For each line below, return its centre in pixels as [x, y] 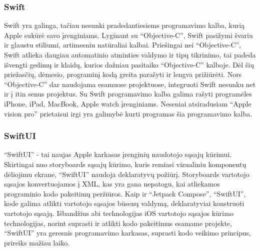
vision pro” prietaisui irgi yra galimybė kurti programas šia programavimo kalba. [128, 113]
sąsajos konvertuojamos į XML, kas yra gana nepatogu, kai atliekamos [112, 184]
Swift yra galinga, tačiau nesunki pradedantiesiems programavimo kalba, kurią [124, 25]
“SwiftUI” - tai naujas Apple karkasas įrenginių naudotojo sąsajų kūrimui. [118, 154]
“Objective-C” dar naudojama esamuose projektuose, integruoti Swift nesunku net [130, 84]
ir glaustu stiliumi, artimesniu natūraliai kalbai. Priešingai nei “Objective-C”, [122, 45]
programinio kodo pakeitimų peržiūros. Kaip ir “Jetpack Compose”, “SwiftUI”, [125, 193]
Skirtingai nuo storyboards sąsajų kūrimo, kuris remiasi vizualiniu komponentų [125, 164]
